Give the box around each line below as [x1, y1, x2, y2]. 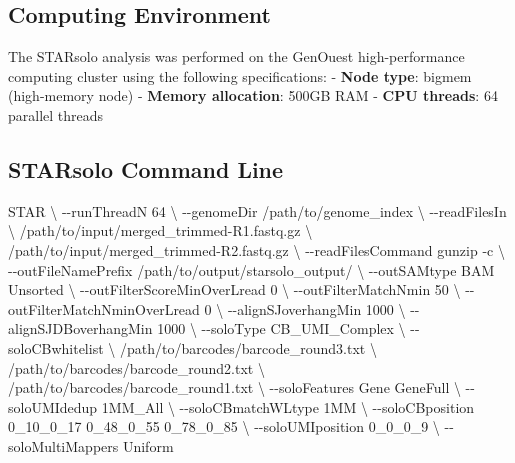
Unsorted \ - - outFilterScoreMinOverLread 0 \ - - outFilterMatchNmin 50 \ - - [8, 279, 475, 300]
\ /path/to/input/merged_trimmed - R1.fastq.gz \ [8, 220, 313, 241]
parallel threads [8, 104, 104, 125]
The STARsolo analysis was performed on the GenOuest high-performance [8, 46, 465, 67]
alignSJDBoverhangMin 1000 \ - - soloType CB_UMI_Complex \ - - [8, 318, 420, 339]
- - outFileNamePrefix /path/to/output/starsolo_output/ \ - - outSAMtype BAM [8, 259, 495, 280]
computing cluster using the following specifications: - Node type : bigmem [8, 65, 472, 86]
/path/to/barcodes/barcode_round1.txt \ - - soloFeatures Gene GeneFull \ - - [8, 377, 475, 398]
